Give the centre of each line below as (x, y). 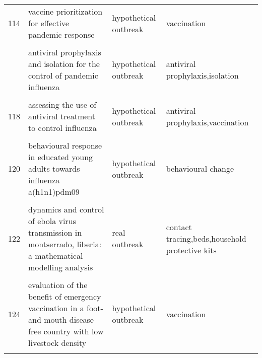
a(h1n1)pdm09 (54, 192)
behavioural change (200, 168)
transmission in (55, 232)
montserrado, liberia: (65, 244)
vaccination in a (56, 308)
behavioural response (65, 145)
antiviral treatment (62, 116)
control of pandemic (63, 75)
